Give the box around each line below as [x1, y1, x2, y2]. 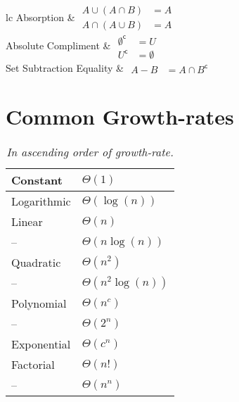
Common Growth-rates [6, 102, 234, 131]
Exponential [11, 336, 71, 353]
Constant [11, 172, 63, 189]
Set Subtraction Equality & [6, 60, 124, 75]
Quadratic [11, 254, 61, 271]
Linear [11, 213, 43, 230]
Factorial [11, 356, 55, 373]
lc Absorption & [6, 9, 75, 24]
